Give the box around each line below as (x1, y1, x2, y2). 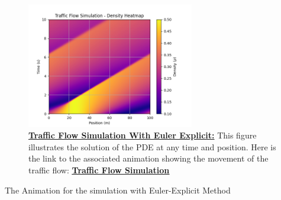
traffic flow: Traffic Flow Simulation (28, 164, 170, 176)
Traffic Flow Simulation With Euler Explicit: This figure (28, 129, 257, 141)
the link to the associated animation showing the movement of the (28, 152, 269, 164)
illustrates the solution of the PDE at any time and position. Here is (28, 140, 276, 153)
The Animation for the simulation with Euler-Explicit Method (5, 183, 231, 196)
